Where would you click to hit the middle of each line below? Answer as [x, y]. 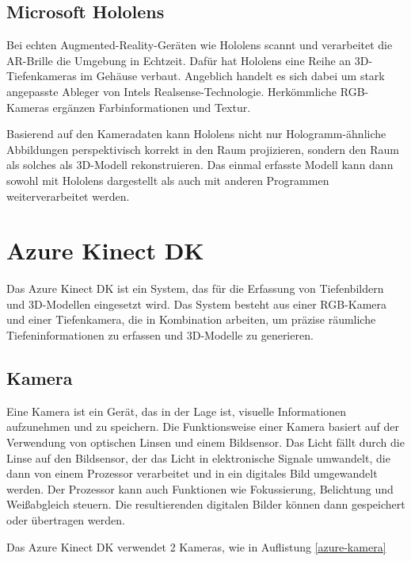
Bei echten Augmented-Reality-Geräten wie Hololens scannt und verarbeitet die [200, 45]
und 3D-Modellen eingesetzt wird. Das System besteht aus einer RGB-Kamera [197, 304]
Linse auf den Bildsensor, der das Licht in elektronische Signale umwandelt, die [198, 457]
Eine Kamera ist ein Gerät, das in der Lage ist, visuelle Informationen [177, 411]
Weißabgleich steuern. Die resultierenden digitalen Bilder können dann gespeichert [206, 504]
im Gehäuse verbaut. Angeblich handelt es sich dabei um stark [232, 76]
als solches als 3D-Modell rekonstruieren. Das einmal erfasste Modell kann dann [200, 165]
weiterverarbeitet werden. [68, 196]
